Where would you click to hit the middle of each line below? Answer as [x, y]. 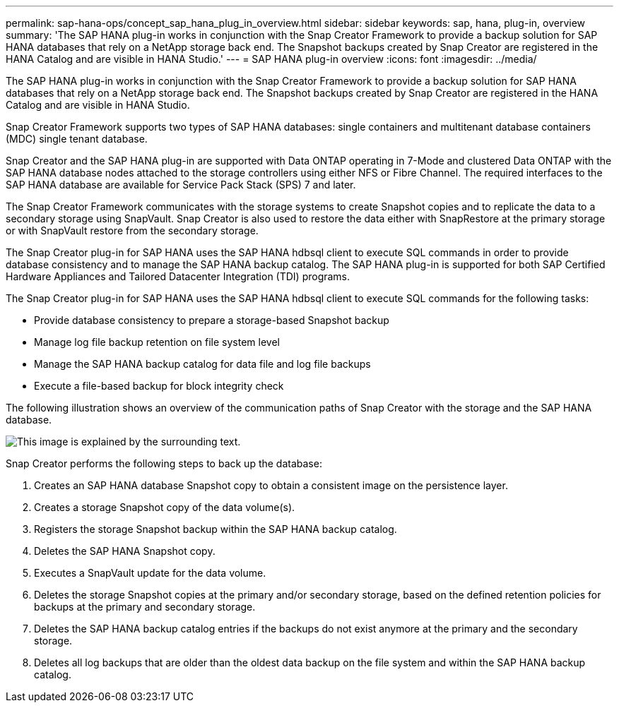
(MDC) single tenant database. [77, 139]
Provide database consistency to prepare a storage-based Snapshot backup [212, 320]
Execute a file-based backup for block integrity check [159, 386]
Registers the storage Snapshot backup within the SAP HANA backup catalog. [216, 529]
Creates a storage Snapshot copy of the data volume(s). [165, 507]
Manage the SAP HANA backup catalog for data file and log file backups [202, 364]
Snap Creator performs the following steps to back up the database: [164, 463]
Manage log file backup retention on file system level [157, 342]
